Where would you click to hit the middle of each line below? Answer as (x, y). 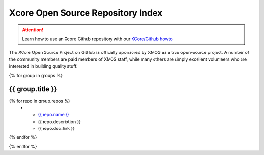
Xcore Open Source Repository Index (86, 13)
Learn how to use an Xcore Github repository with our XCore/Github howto (98, 39)
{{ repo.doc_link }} (56, 128)
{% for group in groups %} (36, 75)
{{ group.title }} (33, 89)
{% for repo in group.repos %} (40, 101)
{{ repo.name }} (54, 115)
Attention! (33, 30)
